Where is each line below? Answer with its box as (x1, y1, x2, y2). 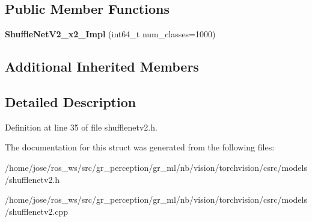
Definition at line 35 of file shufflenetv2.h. (5, 120, 158, 133)
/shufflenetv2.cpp (5, 205, 69, 217)
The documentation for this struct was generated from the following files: (5, 141, 275, 153)
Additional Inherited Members (5, 57, 199, 76)
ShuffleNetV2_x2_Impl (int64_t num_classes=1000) (5, 28, 216, 40)
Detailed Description (5, 92, 136, 111)
